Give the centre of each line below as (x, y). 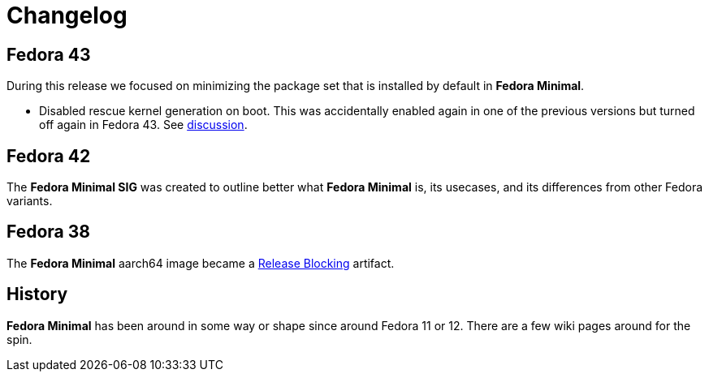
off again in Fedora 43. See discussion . (143, 125)
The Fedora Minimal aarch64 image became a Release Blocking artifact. (201, 263)
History (37, 294)
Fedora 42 (49, 156)
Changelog (67, 15)
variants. (30, 201)
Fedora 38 (49, 232)
